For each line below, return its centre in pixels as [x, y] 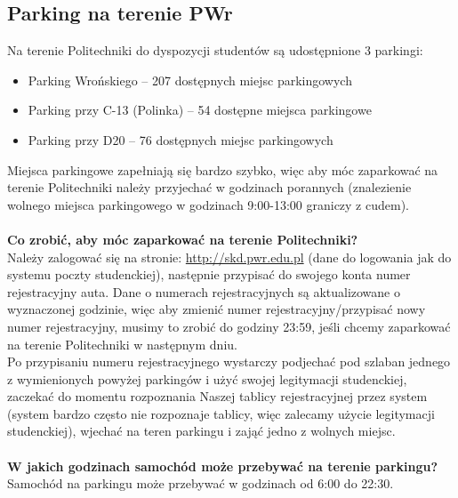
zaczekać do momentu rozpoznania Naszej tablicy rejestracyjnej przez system [217, 396]
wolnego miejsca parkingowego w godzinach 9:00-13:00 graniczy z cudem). [209, 204]
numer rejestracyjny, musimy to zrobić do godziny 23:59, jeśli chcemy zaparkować [229, 326]
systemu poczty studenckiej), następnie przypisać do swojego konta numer [209, 274]
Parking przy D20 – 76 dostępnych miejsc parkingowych [181, 139]
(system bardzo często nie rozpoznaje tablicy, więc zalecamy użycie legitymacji [221, 413]
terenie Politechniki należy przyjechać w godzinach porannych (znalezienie [209, 187]
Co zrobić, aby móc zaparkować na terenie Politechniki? [183, 239]
